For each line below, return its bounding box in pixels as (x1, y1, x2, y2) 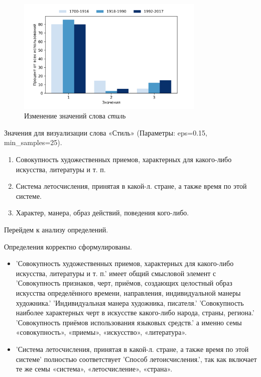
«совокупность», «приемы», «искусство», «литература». (16, 327, 187, 337)
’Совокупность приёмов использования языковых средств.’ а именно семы (16, 317, 242, 327)
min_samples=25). (4, 137, 62, 148)
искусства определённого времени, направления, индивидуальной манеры (16, 287, 241, 298)
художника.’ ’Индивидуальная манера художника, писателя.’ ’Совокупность (16, 297, 244, 308)
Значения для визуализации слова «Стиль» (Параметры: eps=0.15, (4, 127, 207, 138)
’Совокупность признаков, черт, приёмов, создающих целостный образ (16, 278, 232, 288)
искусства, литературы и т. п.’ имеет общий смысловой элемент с (16, 268, 216, 278)
